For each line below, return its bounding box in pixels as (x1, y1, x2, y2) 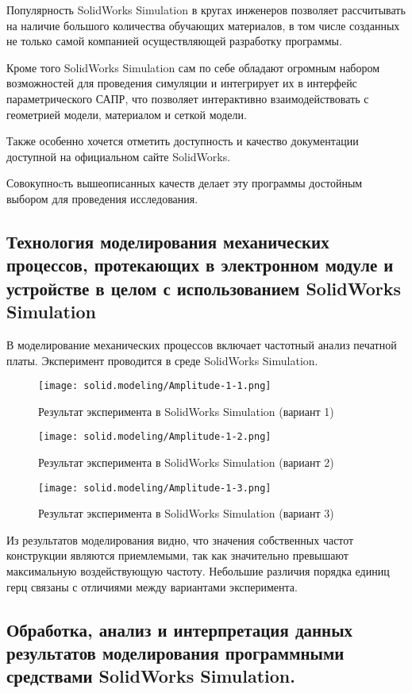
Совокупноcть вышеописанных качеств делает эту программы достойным (6, 175, 363, 191)
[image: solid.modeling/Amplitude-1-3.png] (38, 482, 271, 494)
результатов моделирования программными (6, 641, 345, 664)
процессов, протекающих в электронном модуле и (6, 252, 394, 277)
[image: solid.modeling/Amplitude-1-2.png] (38, 431, 271, 443)
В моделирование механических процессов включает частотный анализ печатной (6, 336, 397, 352)
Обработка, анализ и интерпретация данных (6, 617, 353, 641)
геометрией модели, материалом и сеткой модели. (6, 106, 247, 122)
